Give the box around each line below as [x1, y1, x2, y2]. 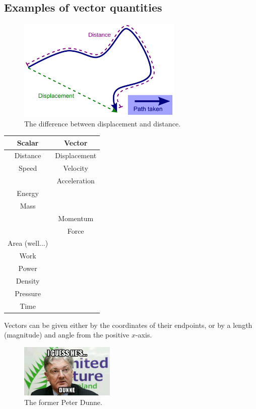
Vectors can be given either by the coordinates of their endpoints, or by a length [4, 319, 252, 330]
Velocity [63, 163, 88, 173]
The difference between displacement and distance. [24, 118, 181, 128]
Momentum [58, 213, 94, 223]
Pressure [15, 288, 41, 298]
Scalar [17, 137, 39, 148]
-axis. [135, 329, 152, 340]
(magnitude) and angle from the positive [4, 329, 130, 340]
